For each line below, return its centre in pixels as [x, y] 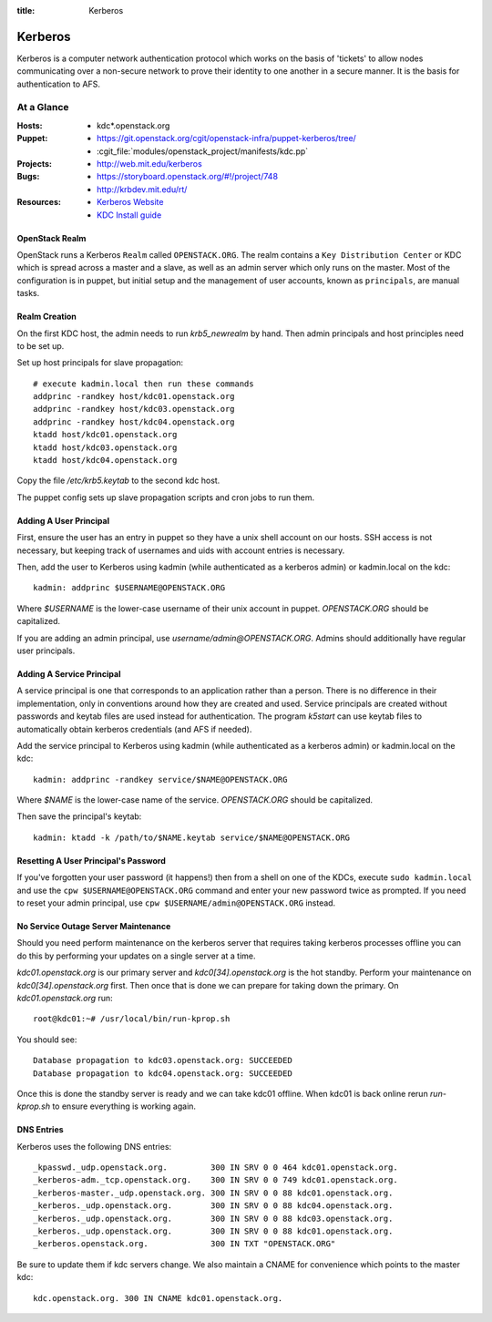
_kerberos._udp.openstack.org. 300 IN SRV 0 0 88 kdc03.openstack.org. [213, 1218]
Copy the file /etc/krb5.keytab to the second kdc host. [118, 481]
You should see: [47, 1040]
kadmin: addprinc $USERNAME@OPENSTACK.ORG [129, 588]
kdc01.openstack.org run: [65, 998]
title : [26, 10]
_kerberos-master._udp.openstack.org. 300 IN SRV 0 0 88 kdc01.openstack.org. [213, 1193]
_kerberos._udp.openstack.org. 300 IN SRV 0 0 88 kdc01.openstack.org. [213, 1231]
